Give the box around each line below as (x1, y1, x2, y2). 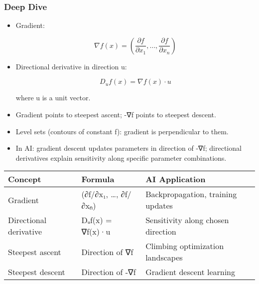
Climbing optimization (145, 240, 224, 252)
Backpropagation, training (145, 188, 237, 200)
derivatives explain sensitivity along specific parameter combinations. (15, 152, 227, 163)
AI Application (145, 173, 206, 185)
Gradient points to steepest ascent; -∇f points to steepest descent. (15, 109, 216, 119)
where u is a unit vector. (15, 92, 91, 103)
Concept (8, 173, 41, 185)
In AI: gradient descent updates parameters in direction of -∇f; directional (15, 143, 242, 153)
